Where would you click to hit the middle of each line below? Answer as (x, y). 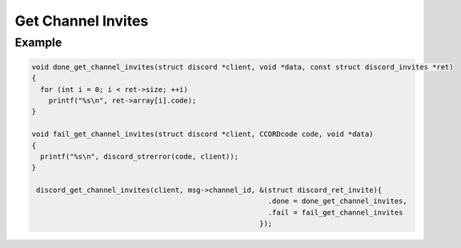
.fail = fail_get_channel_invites (335, 212)
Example (38, 42)
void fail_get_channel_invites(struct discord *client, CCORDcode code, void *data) (202, 134)
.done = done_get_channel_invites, (337, 201)
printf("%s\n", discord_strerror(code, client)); (140, 156)
